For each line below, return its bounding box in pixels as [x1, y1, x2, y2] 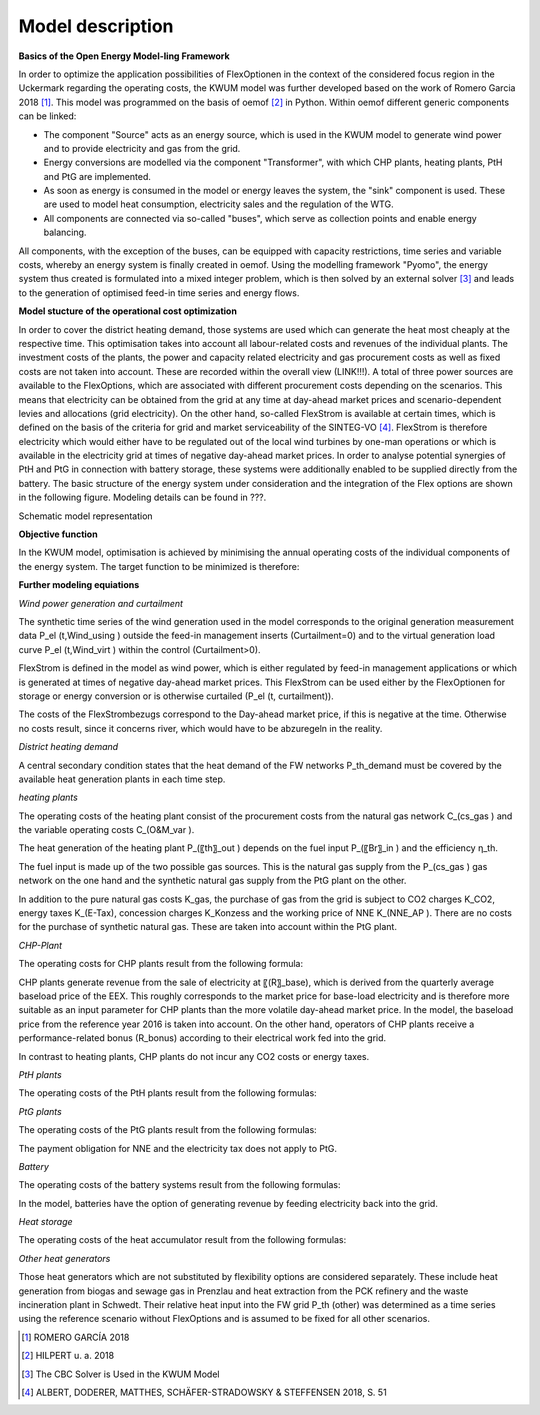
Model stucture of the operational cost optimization [18, 305, 237, 317]
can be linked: [18, 110, 77, 122]
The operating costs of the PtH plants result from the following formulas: [18, 1087, 317, 1099]
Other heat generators [18, 1252, 111, 1264]
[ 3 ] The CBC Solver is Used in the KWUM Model [21, 1368, 220, 1380]
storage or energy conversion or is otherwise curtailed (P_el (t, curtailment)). [18, 690, 334, 702]
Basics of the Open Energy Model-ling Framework [18, 50, 230, 62]
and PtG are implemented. [43, 170, 152, 182]
